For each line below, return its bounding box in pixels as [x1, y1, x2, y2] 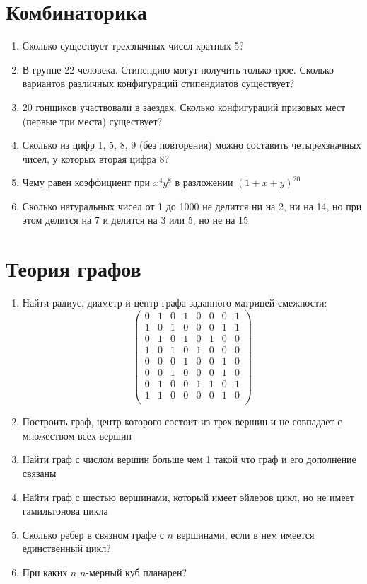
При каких [22, 564, 68, 579]
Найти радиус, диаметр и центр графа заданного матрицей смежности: [22, 295, 327, 310]
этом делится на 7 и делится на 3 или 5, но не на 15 [22, 212, 249, 227]
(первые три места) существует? [22, 113, 163, 128]
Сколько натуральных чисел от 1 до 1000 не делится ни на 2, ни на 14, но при [22, 198, 362, 213]
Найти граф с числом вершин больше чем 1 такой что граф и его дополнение [22, 452, 356, 466]
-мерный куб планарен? [86, 564, 187, 579]
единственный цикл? [22, 541, 111, 556]
